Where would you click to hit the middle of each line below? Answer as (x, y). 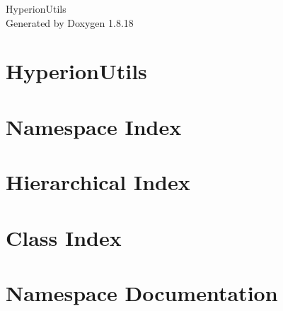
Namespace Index (94, 126)
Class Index (64, 237)
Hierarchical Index (98, 182)
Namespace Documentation (142, 292)
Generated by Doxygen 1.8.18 (70, 22)
